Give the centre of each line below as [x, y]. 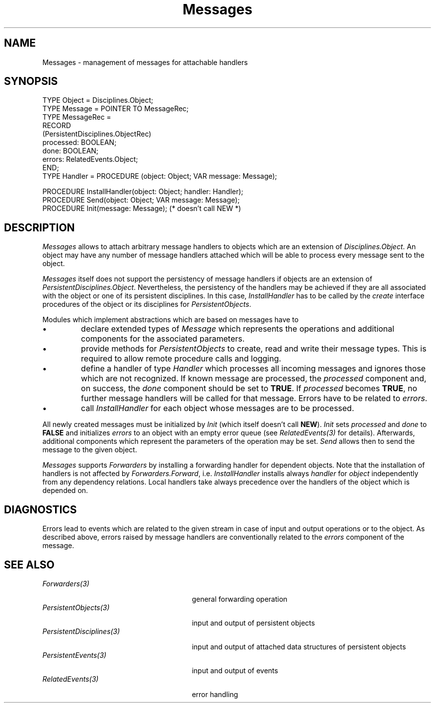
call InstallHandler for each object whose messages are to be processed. [218, 408]
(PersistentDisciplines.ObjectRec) [97, 134]
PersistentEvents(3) [74, 655]
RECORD [57, 126]
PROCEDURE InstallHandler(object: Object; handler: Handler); [143, 192]
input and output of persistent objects [254, 623]
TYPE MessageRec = [77, 117]
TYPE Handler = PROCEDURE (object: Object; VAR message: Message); [160, 176]
